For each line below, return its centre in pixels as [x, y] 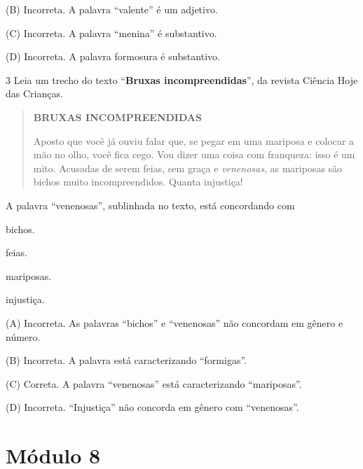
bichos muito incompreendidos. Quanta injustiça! [138, 182]
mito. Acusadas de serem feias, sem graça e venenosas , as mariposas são [188, 168]
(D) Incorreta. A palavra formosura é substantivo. [113, 56]
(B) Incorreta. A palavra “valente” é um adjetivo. [112, 9]
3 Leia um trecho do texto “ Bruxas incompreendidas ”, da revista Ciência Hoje [182, 79]
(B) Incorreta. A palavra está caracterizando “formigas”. [126, 360]
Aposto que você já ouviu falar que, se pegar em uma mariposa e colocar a [194, 140]
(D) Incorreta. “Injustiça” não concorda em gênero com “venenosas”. [152, 407]
